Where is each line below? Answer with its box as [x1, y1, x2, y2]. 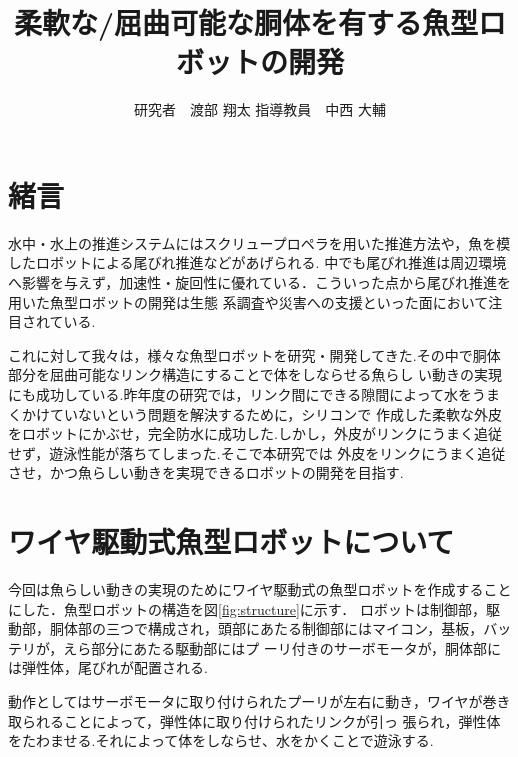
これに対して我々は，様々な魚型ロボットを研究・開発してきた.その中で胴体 [8, 344, 501, 365]
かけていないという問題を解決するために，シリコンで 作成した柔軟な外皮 [21, 403, 502, 424]
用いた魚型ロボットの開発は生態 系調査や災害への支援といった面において [8, 291, 489, 312]
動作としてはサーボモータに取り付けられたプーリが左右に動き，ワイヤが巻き [8, 691, 511, 712]
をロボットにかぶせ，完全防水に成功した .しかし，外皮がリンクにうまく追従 [8, 423, 502, 444]
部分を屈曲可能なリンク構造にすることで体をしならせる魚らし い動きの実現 [8, 364, 503, 385]
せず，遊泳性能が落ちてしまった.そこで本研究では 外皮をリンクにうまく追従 [8, 442, 506, 463]
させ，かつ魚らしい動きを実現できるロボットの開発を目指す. [8, 462, 404, 483]
